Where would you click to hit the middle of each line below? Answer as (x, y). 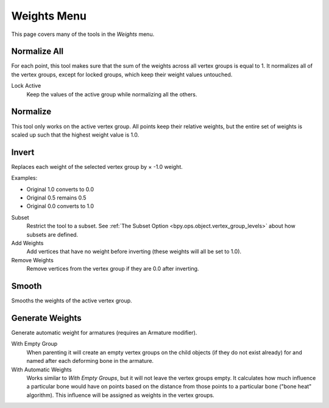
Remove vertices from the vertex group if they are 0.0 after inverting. (113, 269)
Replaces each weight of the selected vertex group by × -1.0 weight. (97, 166)
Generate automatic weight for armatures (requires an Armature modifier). (104, 332)
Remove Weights (33, 260)
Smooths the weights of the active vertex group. (72, 301)
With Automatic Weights (42, 370)
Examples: (24, 178)
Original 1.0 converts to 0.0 (60, 189)
